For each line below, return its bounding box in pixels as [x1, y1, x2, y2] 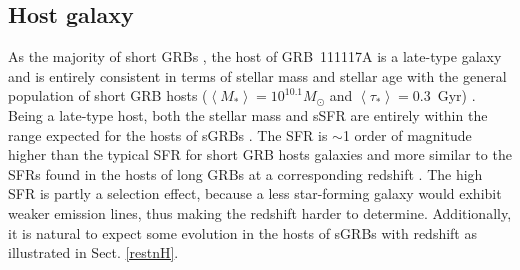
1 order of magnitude [342, 124, 472, 145]
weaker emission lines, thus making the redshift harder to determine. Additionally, [8, 202, 512, 223]
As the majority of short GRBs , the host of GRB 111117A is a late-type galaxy [8, 46, 502, 67]
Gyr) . [437, 85, 476, 106]
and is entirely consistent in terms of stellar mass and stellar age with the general [8, 65, 507, 86]
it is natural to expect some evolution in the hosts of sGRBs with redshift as [8, 222, 477, 243]
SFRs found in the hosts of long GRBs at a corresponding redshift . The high [8, 163, 483, 184]
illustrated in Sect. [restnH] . [8, 242, 179, 263]
